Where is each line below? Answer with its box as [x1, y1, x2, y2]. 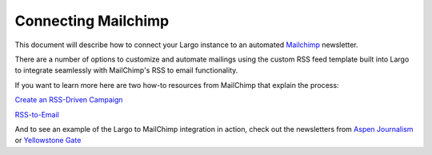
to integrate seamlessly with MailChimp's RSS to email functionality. [14, 66, 238, 75]
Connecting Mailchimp [14, 12, 170, 30]
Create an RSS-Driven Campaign [14, 95, 123, 105]
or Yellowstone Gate [14, 136, 82, 145]
